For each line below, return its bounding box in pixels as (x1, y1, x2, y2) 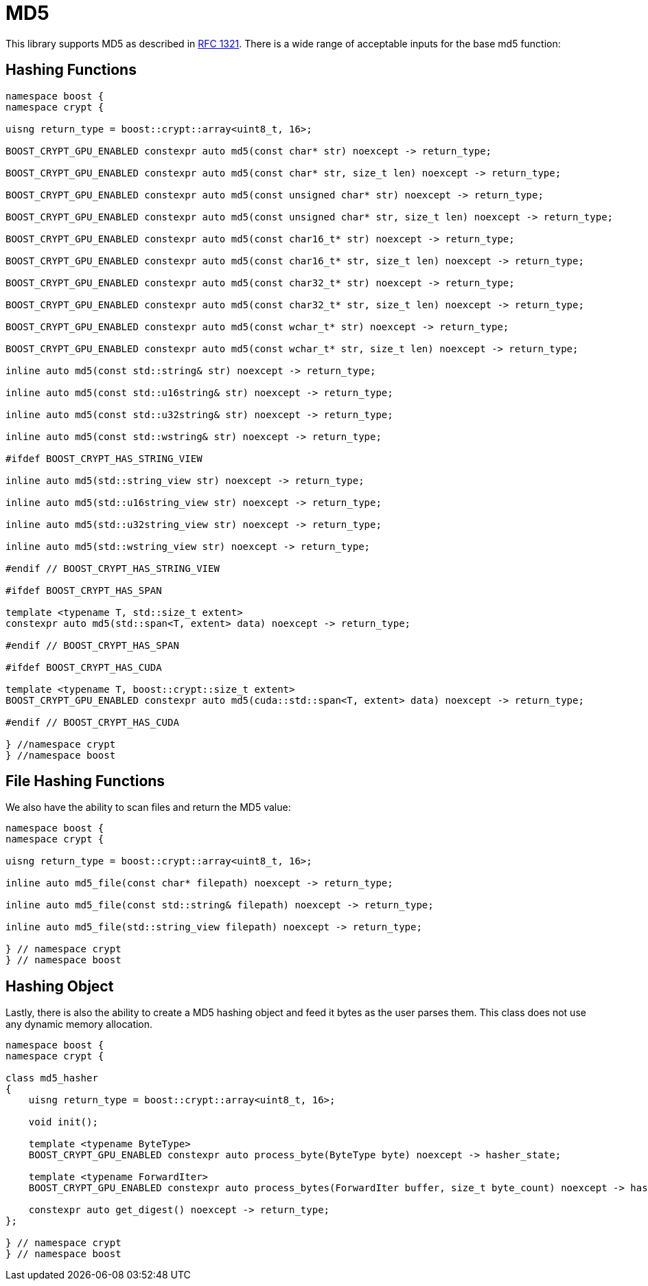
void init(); (28, 1116, 98, 1128)
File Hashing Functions (5, 772, 165, 790)
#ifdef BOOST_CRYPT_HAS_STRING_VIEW (5, 452, 202, 464)
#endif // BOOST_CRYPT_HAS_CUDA (5, 716, 179, 728)
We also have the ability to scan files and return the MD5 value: (5, 801, 291, 814)
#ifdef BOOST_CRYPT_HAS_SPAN (5, 584, 162, 596)
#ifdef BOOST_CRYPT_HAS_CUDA (5, 661, 162, 673)
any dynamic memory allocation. (5, 1018, 153, 1031)
